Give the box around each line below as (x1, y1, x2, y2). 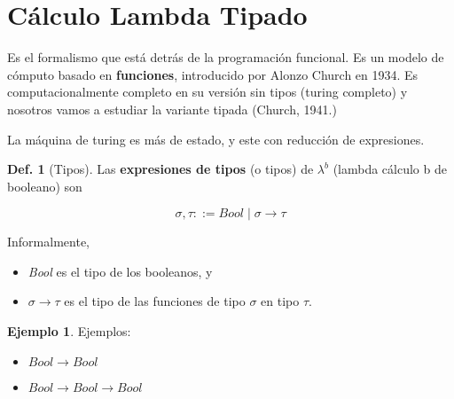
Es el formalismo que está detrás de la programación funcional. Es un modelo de (7, 48, 444, 66)
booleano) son (7, 176, 82, 195)
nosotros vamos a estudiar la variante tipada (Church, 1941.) (7, 99, 337, 118)
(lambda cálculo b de (333, 160, 447, 178)
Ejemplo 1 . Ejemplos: (7, 322, 131, 340)
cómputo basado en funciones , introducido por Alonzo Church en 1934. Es (7, 65, 419, 83)
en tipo (261, 292, 300, 310)
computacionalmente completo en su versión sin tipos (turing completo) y (7, 82, 408, 101)
